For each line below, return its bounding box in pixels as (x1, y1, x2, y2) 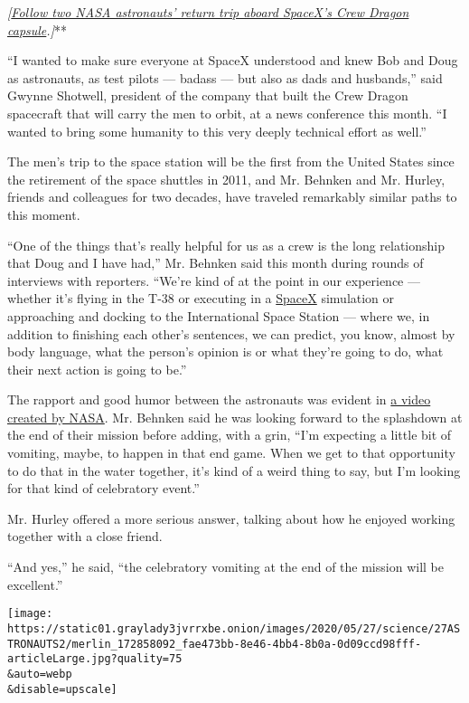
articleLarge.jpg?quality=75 (7, 652, 183, 666)
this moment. (7, 204, 80, 223)
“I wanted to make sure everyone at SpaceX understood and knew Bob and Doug (7, 51, 458, 70)
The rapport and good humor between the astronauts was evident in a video (7, 390, 431, 409)
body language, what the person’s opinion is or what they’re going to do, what (7, 342, 444, 361)
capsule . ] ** (7, 20, 67, 39)
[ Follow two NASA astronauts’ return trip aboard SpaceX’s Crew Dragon (7, 3, 409, 21)
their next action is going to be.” (7, 359, 187, 378)
